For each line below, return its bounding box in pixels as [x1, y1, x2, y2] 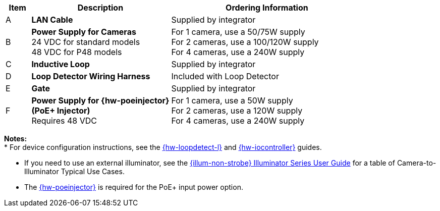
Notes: [4, 134, 27, 143]
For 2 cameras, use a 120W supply [171, 105, 303, 116]
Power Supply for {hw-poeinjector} [31, 95, 170, 105]
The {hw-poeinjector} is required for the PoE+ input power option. [24, 183, 243, 191]
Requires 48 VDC [31, 116, 97, 126]
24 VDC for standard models [31, 37, 140, 47]
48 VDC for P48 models [31, 47, 122, 57]
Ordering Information [226, 3, 308, 13]
